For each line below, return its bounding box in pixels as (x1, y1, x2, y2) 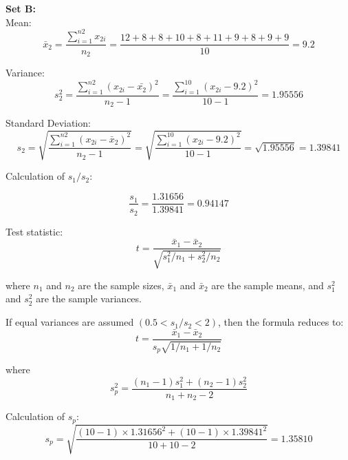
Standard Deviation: (6, 116, 91, 130)
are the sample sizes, (78, 278, 164, 292)
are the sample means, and (211, 278, 324, 292)
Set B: (6, 1, 36, 15)
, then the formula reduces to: (218, 315, 344, 329)
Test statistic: (6, 224, 63, 238)
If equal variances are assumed (6, 315, 134, 329)
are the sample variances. (36, 291, 142, 306)
